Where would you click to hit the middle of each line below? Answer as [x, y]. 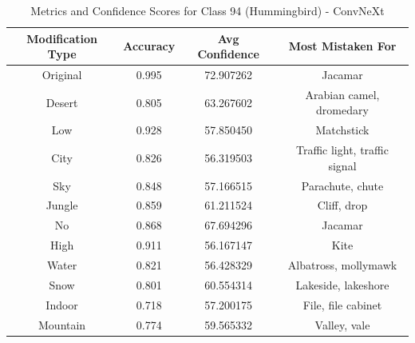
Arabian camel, [342, 94]
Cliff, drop [342, 205]
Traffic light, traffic [342, 150]
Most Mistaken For [342, 46]
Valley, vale [342, 324]
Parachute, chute [342, 185]
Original [62, 75]
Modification [62, 38]
